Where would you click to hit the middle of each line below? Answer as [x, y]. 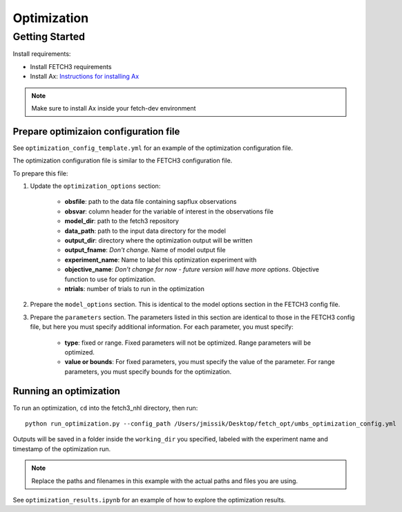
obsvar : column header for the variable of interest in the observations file [169, 211]
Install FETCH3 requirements [71, 66]
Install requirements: [42, 54]
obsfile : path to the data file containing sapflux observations [151, 202]
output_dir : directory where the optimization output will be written [159, 240]
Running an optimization [67, 391]
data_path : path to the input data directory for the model [145, 231]
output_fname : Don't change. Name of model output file [145, 250]
